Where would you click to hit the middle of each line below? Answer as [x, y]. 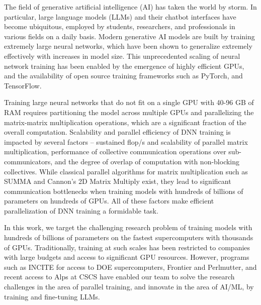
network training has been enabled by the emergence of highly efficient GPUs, [124, 66]
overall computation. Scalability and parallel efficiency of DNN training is [117, 132]
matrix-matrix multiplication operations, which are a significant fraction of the [125, 122]
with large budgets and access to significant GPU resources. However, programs [127, 257]
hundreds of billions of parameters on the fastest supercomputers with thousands [129, 237]
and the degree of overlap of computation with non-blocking [147, 161]
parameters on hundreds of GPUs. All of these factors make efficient [109, 201]
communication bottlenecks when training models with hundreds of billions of [124, 191]
